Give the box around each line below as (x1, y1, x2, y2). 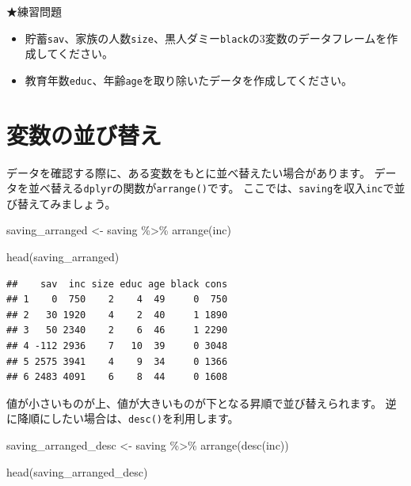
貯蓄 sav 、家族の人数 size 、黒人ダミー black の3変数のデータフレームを (25, 29, 387, 46)
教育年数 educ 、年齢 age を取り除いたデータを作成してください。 (25, 71, 353, 88)
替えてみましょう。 (17, 195, 116, 211)
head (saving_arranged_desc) (6, 463, 148, 480)
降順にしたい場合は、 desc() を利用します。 (17, 410, 239, 427)
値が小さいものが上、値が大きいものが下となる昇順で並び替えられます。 (6, 394, 382, 411)
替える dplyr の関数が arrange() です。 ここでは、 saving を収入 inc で (50, 180, 394, 196)
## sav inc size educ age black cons (6, 278, 228, 290)
